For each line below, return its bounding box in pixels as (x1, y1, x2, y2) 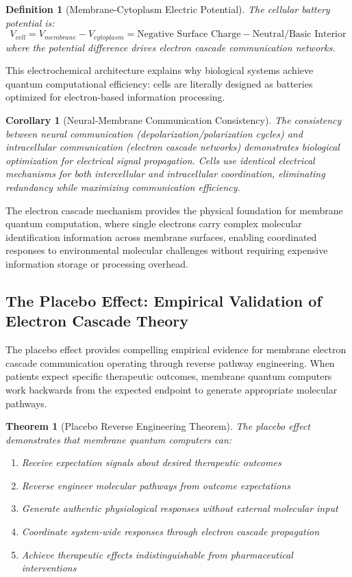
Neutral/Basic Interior (252, 29, 347, 40)
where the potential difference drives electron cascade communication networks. (5, 40, 336, 54)
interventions (21, 561, 77, 575)
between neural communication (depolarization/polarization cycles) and (5, 126, 303, 140)
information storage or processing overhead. (5, 256, 188, 270)
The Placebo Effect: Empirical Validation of (5, 290, 322, 311)
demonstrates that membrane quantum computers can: (5, 432, 232, 446)
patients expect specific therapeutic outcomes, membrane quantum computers (5, 369, 332, 383)
